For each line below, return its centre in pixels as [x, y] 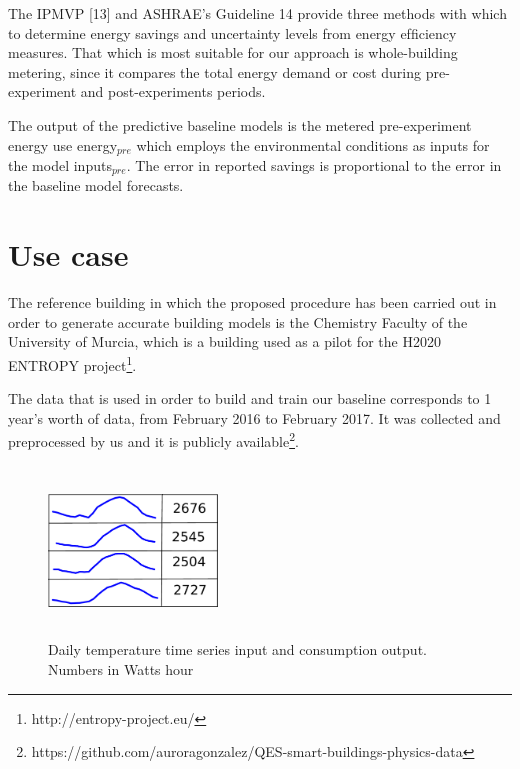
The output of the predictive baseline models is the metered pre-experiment [240, 124]
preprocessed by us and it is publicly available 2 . [153, 440]
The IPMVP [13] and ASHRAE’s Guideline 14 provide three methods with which [257, 13]
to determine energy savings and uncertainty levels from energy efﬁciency [232, 32]
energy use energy [63, 144]
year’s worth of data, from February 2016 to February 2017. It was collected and [254, 417]
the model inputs [60, 165]
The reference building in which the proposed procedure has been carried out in [252, 302]
